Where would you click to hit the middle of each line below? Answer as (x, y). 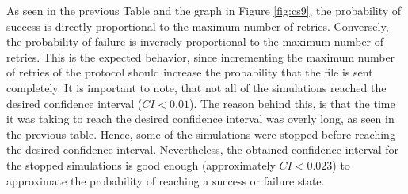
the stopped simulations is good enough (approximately (141, 164)
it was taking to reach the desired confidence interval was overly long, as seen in (200, 119)
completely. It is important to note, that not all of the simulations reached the (196, 87)
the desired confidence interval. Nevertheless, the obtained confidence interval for (203, 149)
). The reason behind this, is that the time (292, 103)
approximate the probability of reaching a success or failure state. (166, 180)
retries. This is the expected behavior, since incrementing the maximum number (201, 56)
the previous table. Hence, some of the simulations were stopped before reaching (201, 134)
